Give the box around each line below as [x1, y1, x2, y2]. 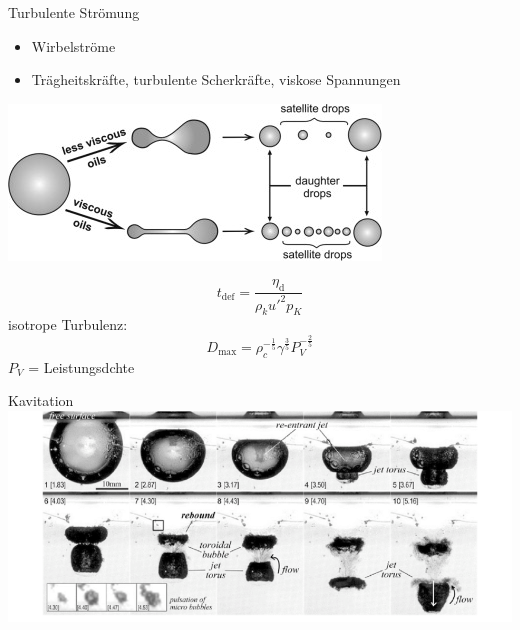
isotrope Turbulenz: [8, 314, 128, 335]
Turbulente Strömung [8, 2, 140, 22]
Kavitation [8, 390, 74, 411]
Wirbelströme [31, 35, 116, 56]
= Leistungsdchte [28, 356, 135, 377]
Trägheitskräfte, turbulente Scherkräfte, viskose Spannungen [31, 69, 401, 90]
